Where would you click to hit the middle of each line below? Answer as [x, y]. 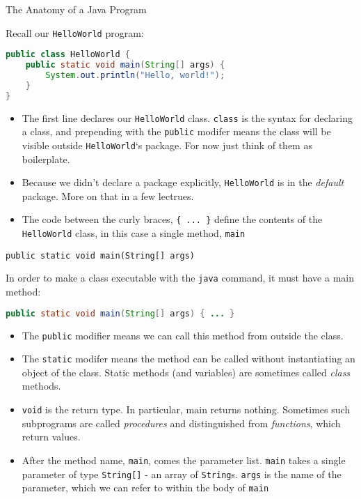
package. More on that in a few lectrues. [108, 195]
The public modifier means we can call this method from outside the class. [183, 335]
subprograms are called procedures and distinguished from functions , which [181, 423]
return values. [51, 437]
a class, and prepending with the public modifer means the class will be [176, 131]
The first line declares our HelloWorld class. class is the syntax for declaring [187, 117]
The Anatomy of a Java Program [76, 9]
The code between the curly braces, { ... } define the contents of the [172, 219]
